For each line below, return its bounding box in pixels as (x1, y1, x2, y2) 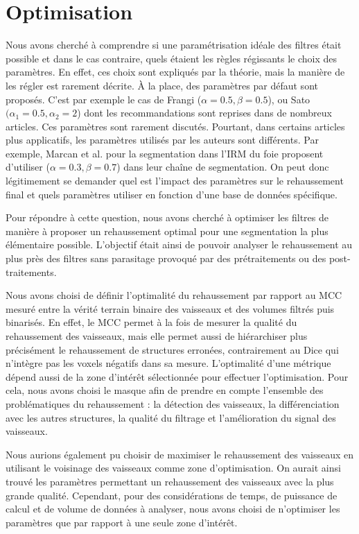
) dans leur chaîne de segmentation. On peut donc (116, 160, 329, 174)
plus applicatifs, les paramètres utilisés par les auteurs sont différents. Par (6, 132, 319, 147)
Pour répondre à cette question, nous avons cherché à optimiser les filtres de (6, 210, 329, 225)
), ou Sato (268, 92, 310, 106)
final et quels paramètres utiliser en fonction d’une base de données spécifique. (6, 187, 338, 201)
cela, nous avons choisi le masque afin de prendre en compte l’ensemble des (6, 383, 324, 397)
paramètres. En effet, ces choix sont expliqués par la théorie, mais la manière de (6, 64, 345, 79)
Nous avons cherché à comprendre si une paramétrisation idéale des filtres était (6, 37, 342, 52)
